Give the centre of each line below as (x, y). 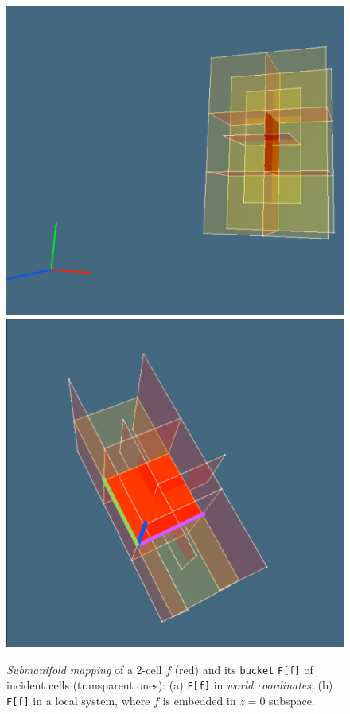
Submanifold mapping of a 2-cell (84, 669)
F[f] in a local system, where (78, 701)
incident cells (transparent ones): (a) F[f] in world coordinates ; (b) (170, 685)
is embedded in (199, 701)
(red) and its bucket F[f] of (244, 669)
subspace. (292, 701)
